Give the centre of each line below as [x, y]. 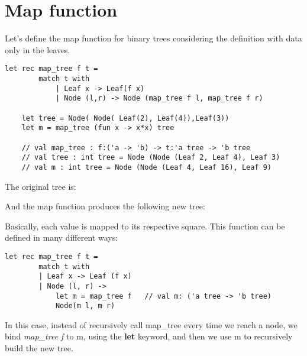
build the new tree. [39, 348]
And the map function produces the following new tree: [105, 206]
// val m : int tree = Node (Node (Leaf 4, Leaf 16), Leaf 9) [147, 167]
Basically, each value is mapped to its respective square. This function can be [145, 226]
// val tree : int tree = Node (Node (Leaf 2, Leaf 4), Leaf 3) [151, 158]
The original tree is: [41, 186]
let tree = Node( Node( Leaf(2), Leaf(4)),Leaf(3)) [125, 118]
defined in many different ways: [62, 237]
